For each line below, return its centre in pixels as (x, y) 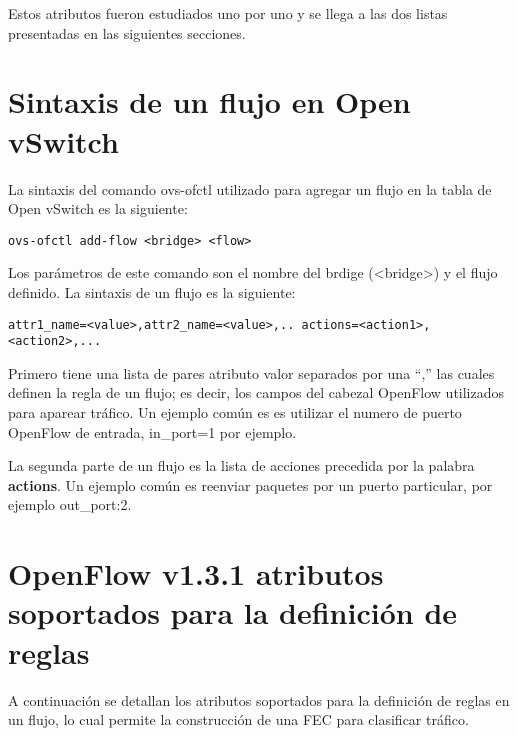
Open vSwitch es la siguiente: (98, 208)
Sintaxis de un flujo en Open (209, 101)
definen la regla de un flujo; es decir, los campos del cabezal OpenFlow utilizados (256, 392)
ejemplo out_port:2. (70, 504)
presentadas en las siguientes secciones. (127, 32)
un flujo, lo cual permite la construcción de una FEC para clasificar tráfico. (238, 719)
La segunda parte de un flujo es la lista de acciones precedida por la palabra (241, 465)
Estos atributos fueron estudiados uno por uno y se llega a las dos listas (228, 13)
